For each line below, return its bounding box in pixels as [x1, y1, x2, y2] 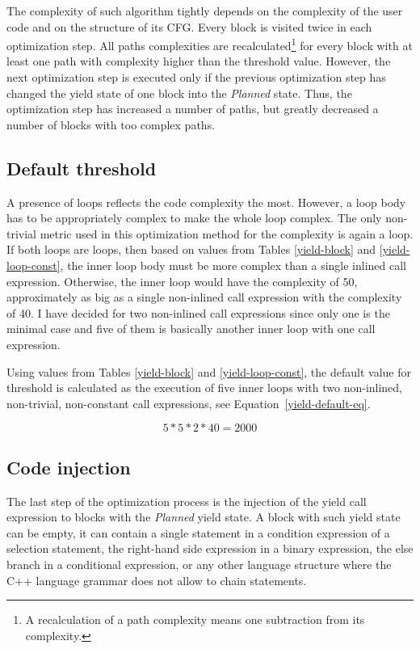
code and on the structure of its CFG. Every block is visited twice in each [6, 18, 372, 35]
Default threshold [6, 155, 157, 180]
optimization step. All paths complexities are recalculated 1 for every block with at [6, 35, 413, 53]
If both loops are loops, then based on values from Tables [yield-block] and [6, 241, 376, 258]
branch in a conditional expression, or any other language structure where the [6, 555, 392, 572]
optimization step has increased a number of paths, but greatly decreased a [6, 100, 379, 117]
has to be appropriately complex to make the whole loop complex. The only [6, 209, 382, 226]
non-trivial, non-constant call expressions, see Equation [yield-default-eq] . [6, 394, 371, 411]
